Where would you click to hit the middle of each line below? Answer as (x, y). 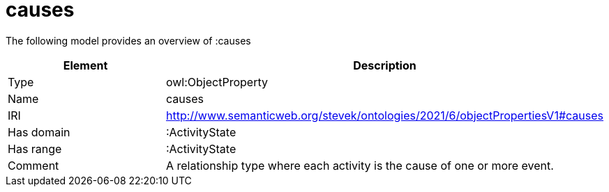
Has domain (39, 132)
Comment (33, 165)
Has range (35, 149)
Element (85, 65)
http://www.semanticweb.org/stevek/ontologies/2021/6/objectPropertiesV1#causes (384, 115)
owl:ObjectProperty (217, 82)
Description (385, 65)
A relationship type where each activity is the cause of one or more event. (360, 165)
